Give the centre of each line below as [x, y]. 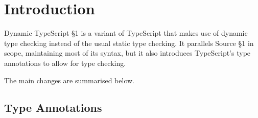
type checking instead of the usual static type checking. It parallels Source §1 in [129, 43]
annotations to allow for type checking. [65, 63]
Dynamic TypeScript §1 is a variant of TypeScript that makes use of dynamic [126, 33]
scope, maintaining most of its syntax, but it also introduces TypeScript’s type [127, 53]
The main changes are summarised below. [69, 80]
